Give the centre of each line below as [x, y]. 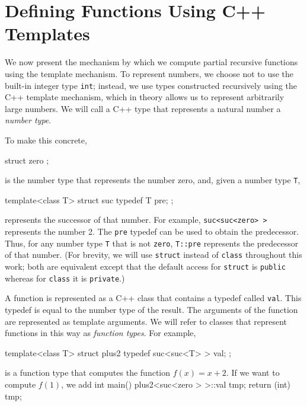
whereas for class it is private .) [65, 278]
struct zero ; [27, 160]
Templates [47, 33]
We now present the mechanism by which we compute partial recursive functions [151, 62]
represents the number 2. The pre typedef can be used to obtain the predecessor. [152, 231]
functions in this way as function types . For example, [100, 333]
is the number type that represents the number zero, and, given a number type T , [153, 180]
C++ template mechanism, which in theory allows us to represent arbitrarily [145, 97]
